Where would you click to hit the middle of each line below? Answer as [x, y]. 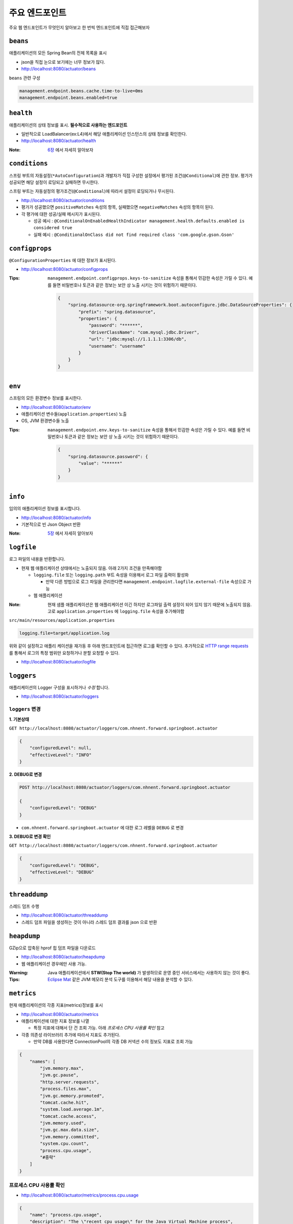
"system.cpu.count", [64, 1144]
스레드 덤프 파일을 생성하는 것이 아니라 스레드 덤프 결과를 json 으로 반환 [89, 922]
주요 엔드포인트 [38, 13]
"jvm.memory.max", [62, 1068]
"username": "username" [117, 346]
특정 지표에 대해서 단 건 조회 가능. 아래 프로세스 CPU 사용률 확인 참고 [99, 1028]
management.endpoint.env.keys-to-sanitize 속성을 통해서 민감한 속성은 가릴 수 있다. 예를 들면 [146, 430]
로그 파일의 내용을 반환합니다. [37, 559]
